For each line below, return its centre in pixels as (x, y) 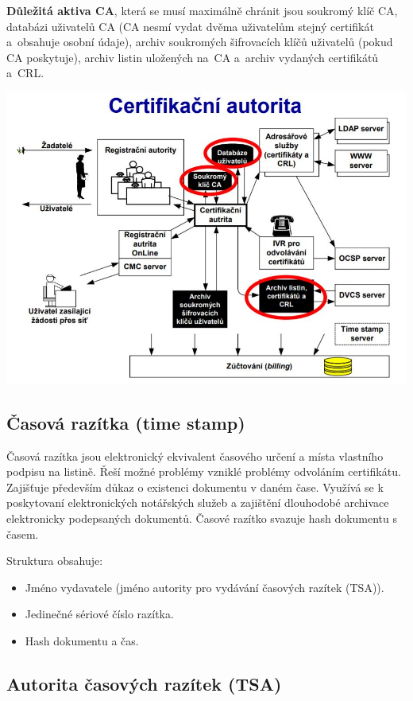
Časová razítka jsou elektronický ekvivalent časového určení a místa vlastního (195, 456)
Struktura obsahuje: (55, 561)
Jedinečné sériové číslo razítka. (99, 614)
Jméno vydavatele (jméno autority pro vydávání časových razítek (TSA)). (205, 587)
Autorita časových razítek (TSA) (144, 683)
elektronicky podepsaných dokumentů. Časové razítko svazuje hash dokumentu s (202, 518)
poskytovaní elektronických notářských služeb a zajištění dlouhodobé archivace (198, 502)
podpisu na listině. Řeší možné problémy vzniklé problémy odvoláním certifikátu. (204, 471)
